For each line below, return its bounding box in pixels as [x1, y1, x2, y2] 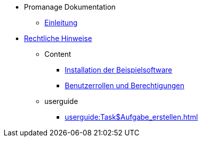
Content [44, 50, 71, 58]
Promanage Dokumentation [24, 3, 116, 11]
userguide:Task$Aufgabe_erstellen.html [65, 113, 198, 121]
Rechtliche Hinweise [24, 34, 92, 43]
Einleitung [44, 18, 78, 27]
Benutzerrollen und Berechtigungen [65, 81, 185, 90]
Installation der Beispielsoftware [65, 65, 172, 74]
